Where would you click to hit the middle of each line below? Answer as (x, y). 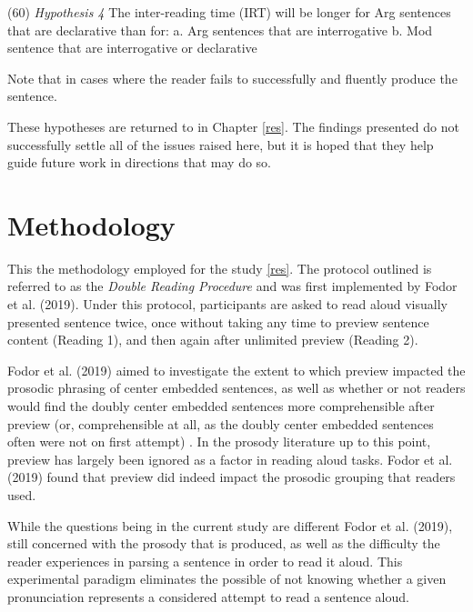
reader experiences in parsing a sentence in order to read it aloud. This (205, 561)
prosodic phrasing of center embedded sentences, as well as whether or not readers (236, 388)
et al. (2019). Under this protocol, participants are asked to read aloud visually (227, 304)
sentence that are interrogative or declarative (132, 48)
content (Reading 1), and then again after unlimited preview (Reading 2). (213, 340)
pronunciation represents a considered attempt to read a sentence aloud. (208, 596)
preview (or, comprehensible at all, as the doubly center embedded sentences (221, 423)
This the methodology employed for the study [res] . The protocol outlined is (220, 268)
